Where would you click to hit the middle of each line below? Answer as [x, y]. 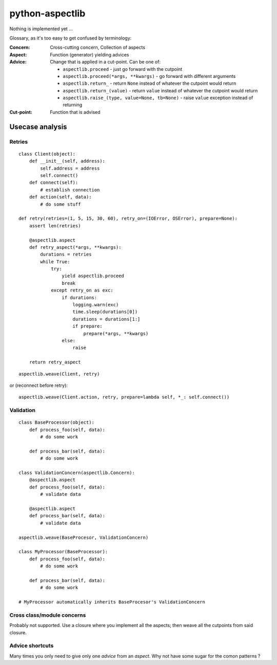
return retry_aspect [55, 362]
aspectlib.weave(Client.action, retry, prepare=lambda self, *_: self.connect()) [124, 397]
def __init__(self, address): [67, 161]
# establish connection [70, 190]
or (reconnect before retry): [38, 385]
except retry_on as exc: [82, 290]
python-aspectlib [47, 13]
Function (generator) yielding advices [90, 54]
